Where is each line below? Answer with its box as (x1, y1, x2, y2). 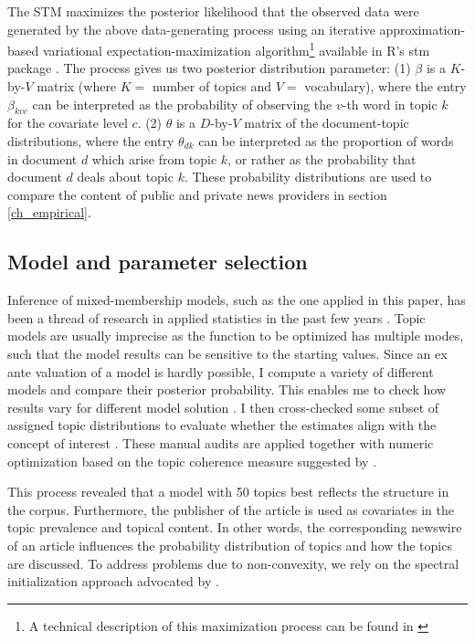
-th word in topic (342, 94, 438, 113)
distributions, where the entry (7, 131, 174, 151)
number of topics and (152, 77, 271, 96)
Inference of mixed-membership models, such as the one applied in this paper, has (7, 290, 466, 310)
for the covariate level (7, 113, 128, 132)
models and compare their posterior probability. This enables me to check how (7, 380, 446, 399)
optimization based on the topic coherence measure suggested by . (7, 451, 377, 470)
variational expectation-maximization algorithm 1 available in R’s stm (42, 38, 430, 59)
